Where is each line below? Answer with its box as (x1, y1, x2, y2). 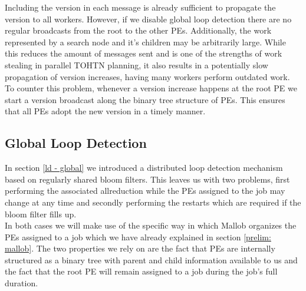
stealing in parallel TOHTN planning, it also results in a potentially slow (5, 58, 268, 71)
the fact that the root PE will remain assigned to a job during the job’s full (5, 265, 278, 277)
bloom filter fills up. (5, 207, 77, 220)
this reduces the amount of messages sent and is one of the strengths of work (5, 47, 282, 59)
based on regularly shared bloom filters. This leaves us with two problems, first (5, 173, 290, 185)
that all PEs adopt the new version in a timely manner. (5, 105, 206, 117)
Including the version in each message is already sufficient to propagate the (5, 1, 276, 13)
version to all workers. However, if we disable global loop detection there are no (5, 12, 292, 25)
